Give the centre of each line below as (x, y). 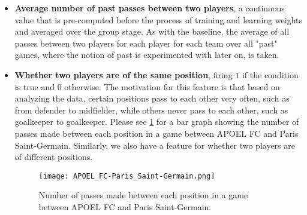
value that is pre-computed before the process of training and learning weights (159, 19)
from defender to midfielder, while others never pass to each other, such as (151, 110)
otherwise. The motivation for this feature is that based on (172, 86)
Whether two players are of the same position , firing (124, 74)
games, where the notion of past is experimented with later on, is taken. (147, 55)
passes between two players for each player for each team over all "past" (146, 43)
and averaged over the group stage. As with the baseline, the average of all (152, 31)
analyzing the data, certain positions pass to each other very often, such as (152, 98)
